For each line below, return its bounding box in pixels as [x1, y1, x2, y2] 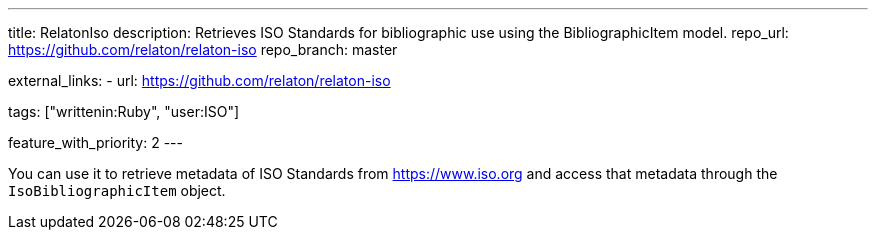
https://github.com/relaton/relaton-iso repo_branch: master [8, 41, 398, 58]
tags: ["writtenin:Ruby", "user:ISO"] [8, 103, 240, 120]
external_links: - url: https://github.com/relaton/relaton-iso [8, 72, 391, 89]
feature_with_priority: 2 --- [8, 134, 183, 151]
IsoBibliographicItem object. [8, 182, 226, 199]
